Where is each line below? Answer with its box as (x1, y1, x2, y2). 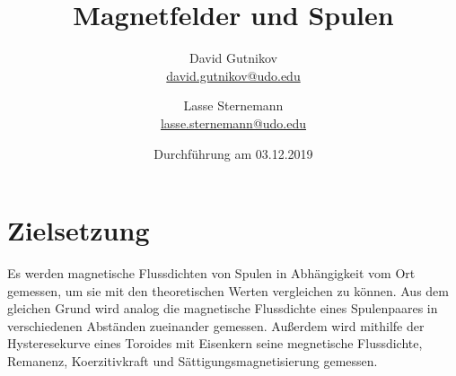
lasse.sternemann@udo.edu (160, 113, 307, 132)
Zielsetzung (7, 212, 150, 249)
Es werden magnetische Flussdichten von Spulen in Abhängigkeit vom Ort (7, 264, 416, 283)
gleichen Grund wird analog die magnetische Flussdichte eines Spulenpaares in (7, 299, 438, 318)
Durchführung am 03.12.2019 (153, 144, 313, 162)
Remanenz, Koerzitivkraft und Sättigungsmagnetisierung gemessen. (7, 352, 378, 370)
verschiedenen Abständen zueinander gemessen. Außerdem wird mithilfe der (7, 316, 425, 335)
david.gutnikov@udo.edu (166, 66, 301, 84)
